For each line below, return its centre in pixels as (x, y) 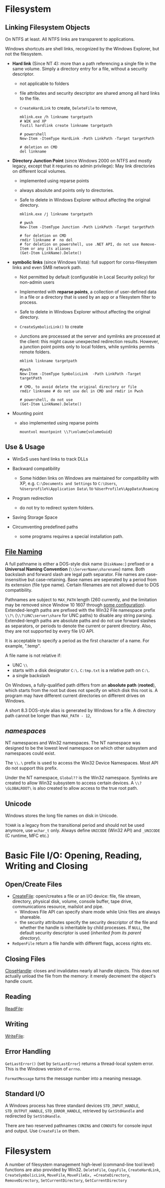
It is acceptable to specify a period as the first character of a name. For (77, 641)
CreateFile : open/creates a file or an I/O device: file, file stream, (77, 896)
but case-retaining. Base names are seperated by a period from (92, 579)
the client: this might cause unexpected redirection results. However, (89, 341)
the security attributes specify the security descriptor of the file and (88, 922)
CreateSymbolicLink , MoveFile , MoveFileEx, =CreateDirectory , (68, 1175)
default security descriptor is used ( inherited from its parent (80, 933)
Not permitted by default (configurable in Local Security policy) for (87, 277)
